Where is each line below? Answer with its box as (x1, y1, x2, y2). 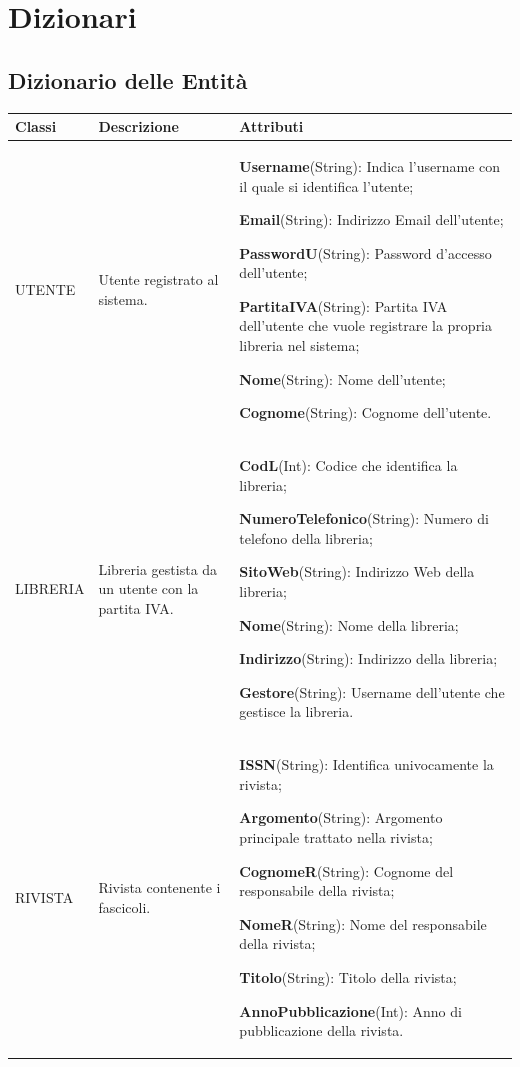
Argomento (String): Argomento (239, 807, 443, 828)
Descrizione (98, 116, 179, 137)
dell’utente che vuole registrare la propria (239, 315, 493, 336)
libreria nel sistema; (239, 335, 360, 356)
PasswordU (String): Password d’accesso (239, 242, 492, 263)
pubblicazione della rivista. (239, 1020, 404, 1041)
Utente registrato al (98, 269, 219, 290)
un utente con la (98, 578, 199, 599)
